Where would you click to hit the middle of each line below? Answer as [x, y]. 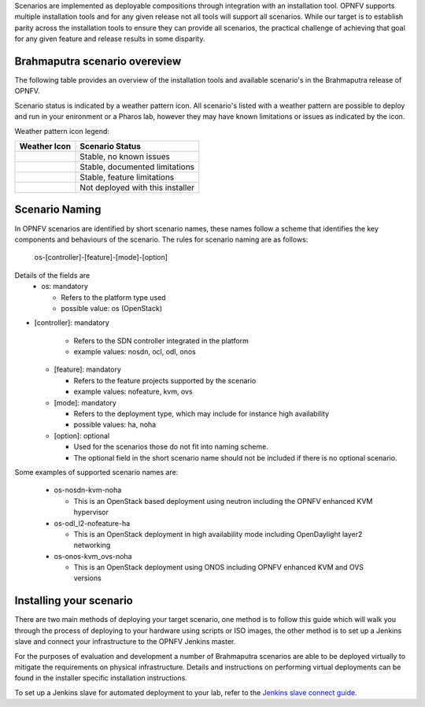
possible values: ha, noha [115, 424]
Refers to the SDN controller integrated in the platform [161, 341]
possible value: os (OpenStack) [112, 308]
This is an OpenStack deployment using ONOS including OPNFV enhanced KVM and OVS [219, 568]
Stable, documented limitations [137, 167]
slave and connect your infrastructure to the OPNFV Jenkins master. [125, 642]
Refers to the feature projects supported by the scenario [165, 380]
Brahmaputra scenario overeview [98, 61]
